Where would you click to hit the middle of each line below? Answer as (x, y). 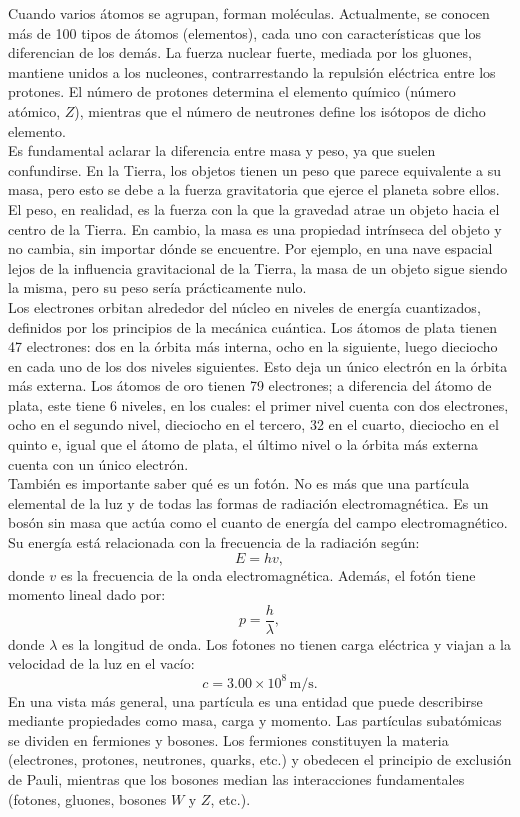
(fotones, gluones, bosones (87, 798)
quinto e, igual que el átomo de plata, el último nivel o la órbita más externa (243, 444)
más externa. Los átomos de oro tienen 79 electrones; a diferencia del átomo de (250, 385)
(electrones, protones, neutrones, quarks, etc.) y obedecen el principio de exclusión (260, 759)
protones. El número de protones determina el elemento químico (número (232, 91)
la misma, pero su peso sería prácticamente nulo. (157, 287)
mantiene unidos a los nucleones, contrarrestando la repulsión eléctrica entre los (252, 71)
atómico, (34, 110)
